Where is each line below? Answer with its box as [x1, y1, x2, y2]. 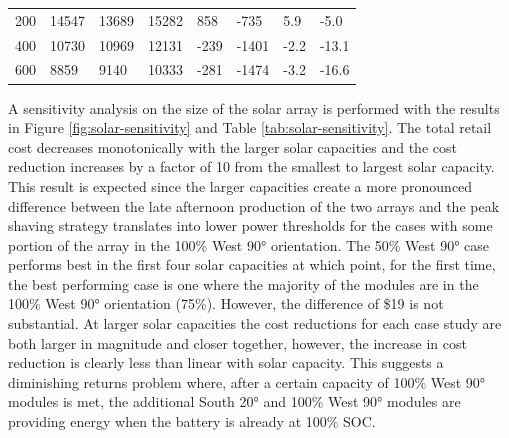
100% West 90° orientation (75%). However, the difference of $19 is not [8, 293, 444, 314]
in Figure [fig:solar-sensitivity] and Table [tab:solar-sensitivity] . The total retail [8, 117, 492, 138]
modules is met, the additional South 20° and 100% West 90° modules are [8, 391, 461, 412]
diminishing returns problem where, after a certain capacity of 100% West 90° [8, 371, 486, 392]
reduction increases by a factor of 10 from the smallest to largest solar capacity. [8, 156, 495, 177]
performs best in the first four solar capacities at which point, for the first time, [8, 254, 496, 275]
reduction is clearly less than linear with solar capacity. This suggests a [8, 352, 444, 373]
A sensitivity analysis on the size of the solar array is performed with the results [8, 97, 500, 118]
